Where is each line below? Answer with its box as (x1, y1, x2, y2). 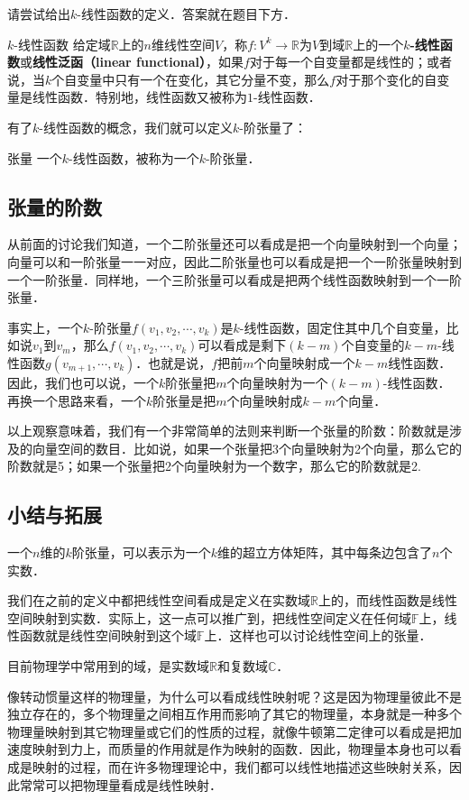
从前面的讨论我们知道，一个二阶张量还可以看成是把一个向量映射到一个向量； (7, 234, 462, 253)
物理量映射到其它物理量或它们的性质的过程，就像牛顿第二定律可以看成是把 (7, 722, 449, 740)
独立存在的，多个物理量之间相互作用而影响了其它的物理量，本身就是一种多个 (7, 704, 462, 723)
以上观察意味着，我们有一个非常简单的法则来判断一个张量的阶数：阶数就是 (7, 421, 449, 440)
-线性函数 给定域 (14, 34, 111, 53)
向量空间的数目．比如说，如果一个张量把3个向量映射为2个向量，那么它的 (32, 438, 462, 457)
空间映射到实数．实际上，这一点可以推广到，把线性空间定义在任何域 (7, 608, 411, 627)
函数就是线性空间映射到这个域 (19, 626, 197, 645)
